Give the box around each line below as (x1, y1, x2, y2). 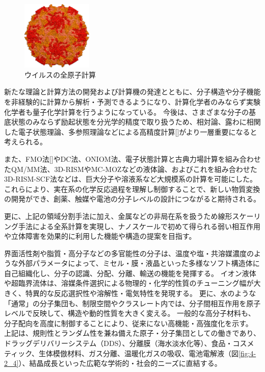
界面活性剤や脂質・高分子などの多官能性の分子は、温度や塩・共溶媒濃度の (4, 247, 254, 258)
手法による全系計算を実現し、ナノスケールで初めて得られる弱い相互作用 (18, 220, 260, 231)
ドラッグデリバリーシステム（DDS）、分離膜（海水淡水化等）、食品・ (4, 338, 233, 349)
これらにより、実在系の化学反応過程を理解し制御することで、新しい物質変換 (4, 183, 260, 194)
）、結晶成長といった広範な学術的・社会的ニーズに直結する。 (18, 358, 222, 368)
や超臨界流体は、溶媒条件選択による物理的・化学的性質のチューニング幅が (4, 278, 254, 288)
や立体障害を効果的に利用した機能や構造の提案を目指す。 (4, 231, 196, 241)
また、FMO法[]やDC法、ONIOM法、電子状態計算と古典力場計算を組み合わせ (4, 153, 261, 164)
